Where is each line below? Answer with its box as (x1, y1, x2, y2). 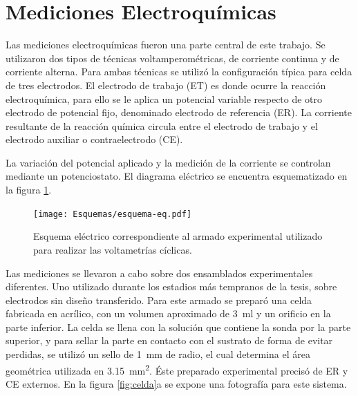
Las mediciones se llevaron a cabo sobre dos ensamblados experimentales (6, 265, 313, 280)
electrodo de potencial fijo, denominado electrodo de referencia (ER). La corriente (6, 105, 352, 120)
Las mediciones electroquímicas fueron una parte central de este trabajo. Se (6, 37, 326, 52)
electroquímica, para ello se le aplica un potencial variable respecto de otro (6, 91, 323, 106)
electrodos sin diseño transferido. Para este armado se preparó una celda (6, 292, 312, 307)
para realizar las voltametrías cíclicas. (33, 242, 192, 256)
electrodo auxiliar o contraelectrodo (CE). (6, 132, 183, 147)
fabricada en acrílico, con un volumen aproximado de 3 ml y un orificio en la (6, 306, 331, 321)
